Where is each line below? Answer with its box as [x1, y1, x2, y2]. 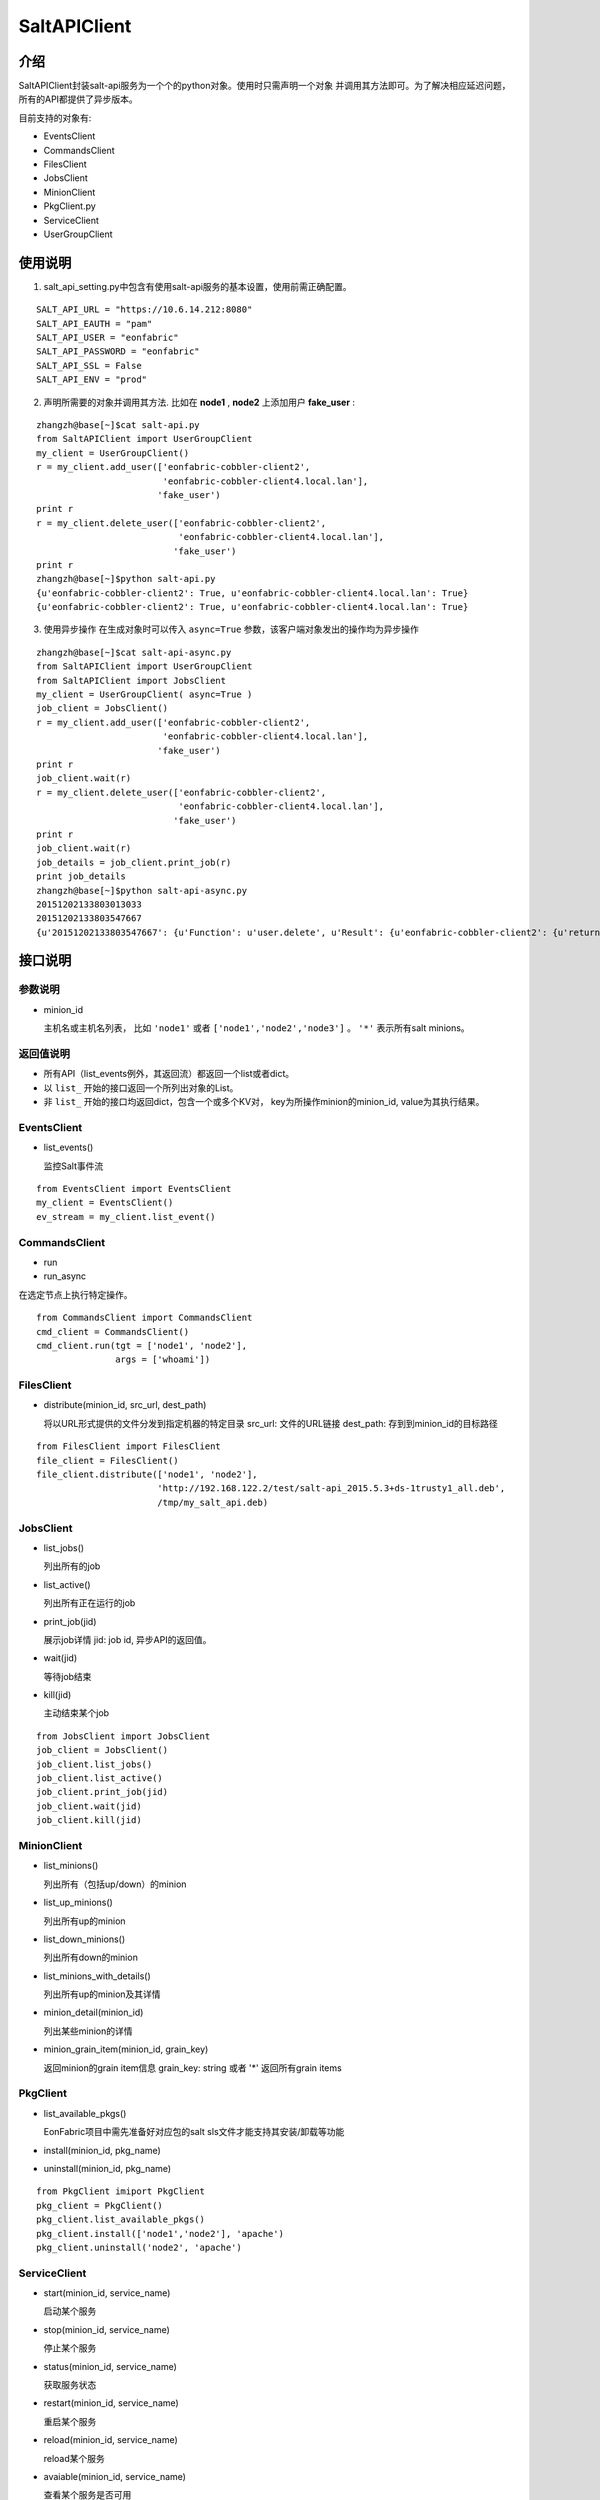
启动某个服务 [43, 2305, 97, 2317]
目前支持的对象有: [18, 111, 92, 124]
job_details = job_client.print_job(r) [36, 856, 232, 868]
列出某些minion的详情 [43, 2025, 133, 2037]
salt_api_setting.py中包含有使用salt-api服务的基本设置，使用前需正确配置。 [43, 280, 352, 292]
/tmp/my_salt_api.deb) [156, 1496, 269, 1508]
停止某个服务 [43, 2342, 97, 2354]
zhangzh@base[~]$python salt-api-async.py [36, 885, 248, 896]
